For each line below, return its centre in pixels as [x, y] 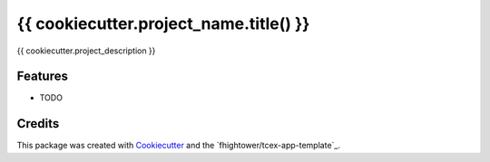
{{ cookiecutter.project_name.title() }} [163, 24]
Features [42, 76]
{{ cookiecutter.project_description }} [86, 51]
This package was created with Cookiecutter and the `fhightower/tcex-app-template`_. [178, 146]
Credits [38, 124]
